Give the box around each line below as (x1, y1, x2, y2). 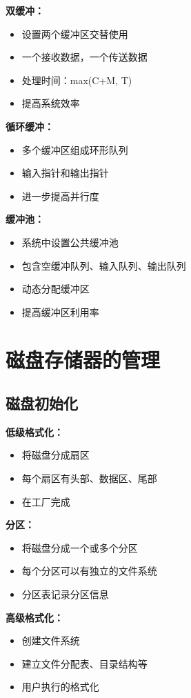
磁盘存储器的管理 (6, 345, 161, 373)
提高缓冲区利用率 (21, 304, 99, 319)
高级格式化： (6, 610, 63, 624)
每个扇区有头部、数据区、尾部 (21, 471, 157, 486)
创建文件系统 (21, 633, 80, 648)
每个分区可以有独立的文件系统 (21, 564, 157, 578)
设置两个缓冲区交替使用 (21, 26, 128, 41)
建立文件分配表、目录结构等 (21, 656, 148, 670)
